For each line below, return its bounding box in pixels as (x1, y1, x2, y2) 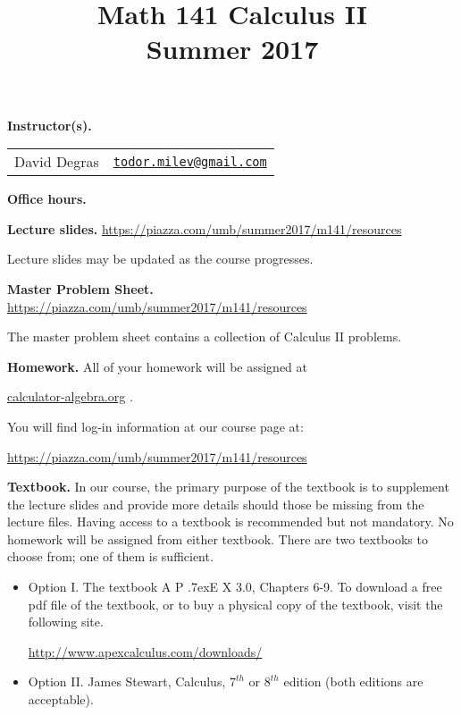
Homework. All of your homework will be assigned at (7, 357, 308, 375)
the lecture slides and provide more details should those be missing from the (7, 494, 424, 513)
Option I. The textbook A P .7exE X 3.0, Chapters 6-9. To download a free (28, 577, 442, 596)
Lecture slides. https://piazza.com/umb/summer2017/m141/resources (7, 219, 402, 238)
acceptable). (28, 690, 94, 709)
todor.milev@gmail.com (113, 154, 267, 169)
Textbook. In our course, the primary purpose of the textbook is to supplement (7, 477, 449, 496)
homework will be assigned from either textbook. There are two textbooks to (7, 529, 428, 548)
